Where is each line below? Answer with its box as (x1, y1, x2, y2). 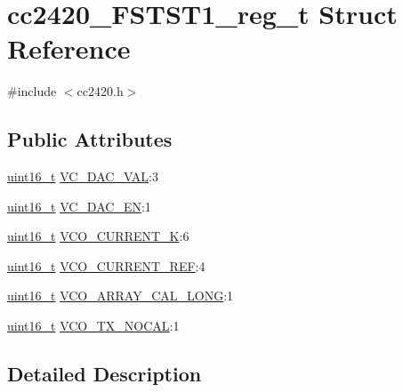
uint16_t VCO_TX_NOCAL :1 (7, 316, 180, 335)
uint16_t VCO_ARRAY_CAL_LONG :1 (7, 286, 234, 305)
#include (7, 82, 57, 100)
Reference (7, 30, 131, 67)
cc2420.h (77, 82, 124, 100)
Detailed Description (7, 360, 202, 388)
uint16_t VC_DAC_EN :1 (7, 196, 151, 215)
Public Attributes (7, 125, 173, 153)
